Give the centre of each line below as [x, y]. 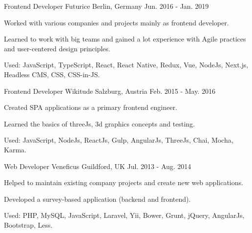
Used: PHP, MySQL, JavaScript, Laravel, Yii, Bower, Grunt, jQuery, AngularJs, [124, 215]
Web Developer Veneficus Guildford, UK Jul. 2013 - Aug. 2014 [98, 166]
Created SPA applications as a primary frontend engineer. [91, 107]
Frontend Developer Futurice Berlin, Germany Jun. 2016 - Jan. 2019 [106, 6]
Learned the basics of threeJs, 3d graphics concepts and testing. [100, 123]
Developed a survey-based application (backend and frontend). [97, 199]
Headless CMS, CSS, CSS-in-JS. [52, 74]
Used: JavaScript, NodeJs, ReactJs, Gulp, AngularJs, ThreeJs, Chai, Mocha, [119, 140]
